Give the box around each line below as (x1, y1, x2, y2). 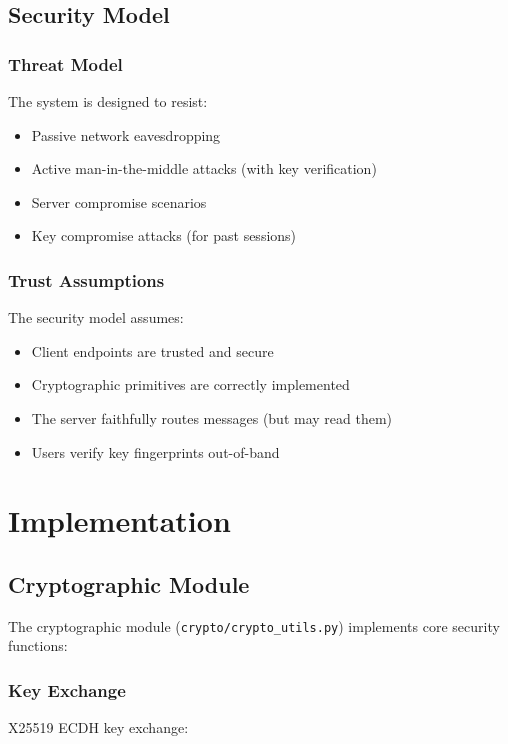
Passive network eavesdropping (31, 124, 221, 145)
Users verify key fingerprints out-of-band (31, 441, 280, 462)
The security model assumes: (8, 307, 184, 328)
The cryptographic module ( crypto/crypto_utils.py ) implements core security (8, 615, 500, 636)
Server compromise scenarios (31, 191, 207, 212)
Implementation (8, 500, 231, 541)
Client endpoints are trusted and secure (31, 340, 274, 361)
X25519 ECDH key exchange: (8, 717, 189, 738)
